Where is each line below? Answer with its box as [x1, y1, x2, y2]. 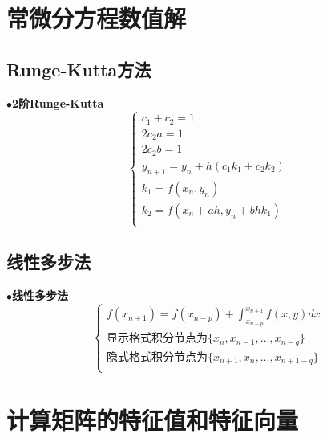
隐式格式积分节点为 [106, 351, 208, 363]
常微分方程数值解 [6, 2, 187, 35]
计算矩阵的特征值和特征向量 [6, 403, 299, 436]
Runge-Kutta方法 [6, 56, 151, 81]
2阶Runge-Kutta [12, 94, 104, 111]
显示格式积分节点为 [106, 333, 208, 345]
